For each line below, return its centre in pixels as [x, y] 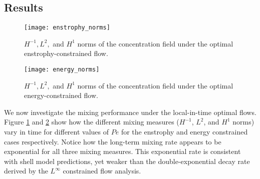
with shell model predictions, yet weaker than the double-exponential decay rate [127, 161]
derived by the [26, 171]
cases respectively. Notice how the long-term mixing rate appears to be [113, 141]
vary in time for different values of [57, 132]
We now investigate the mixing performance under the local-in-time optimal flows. [130, 112]
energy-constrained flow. [61, 95]
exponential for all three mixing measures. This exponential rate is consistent [122, 151]
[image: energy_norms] [62, 70]
